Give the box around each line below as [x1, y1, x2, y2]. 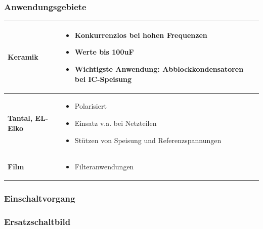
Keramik [8, 52, 38, 62]
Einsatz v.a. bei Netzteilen [74, 117, 157, 128]
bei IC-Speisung [74, 73, 132, 84]
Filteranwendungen [74, 161, 134, 172]
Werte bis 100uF [74, 47, 134, 57]
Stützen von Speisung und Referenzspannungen [74, 134, 222, 145]
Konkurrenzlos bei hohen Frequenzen [74, 29, 207, 40]
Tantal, [8, 113, 33, 123]
